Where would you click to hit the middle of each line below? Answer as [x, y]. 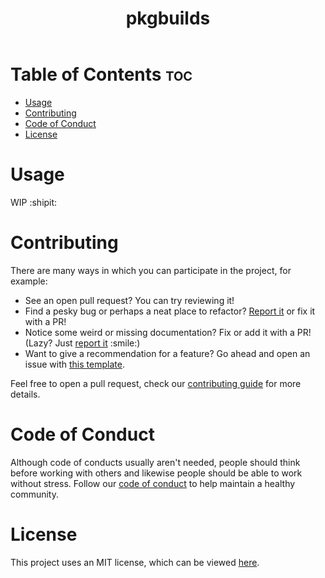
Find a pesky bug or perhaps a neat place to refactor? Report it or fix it [170, 311]
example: [29, 281]
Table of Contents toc [101, 74]
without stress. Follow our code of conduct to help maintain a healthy [153, 483]
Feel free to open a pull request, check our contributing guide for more [156, 383]
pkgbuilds [168, 18]
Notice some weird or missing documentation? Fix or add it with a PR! [168, 332]
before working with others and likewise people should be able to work [156, 473]
